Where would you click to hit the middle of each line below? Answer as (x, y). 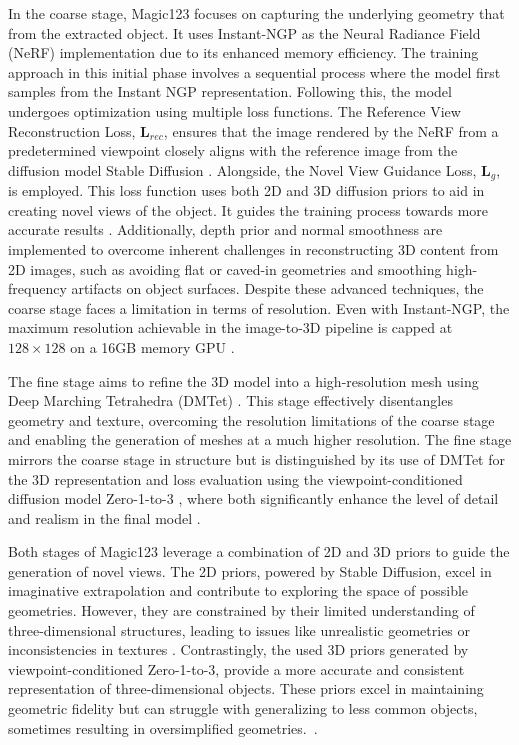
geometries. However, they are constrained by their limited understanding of (241, 610)
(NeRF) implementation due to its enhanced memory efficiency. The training (243, 52)
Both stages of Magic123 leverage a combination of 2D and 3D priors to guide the (259, 551)
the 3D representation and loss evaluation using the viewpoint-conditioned (235, 478)
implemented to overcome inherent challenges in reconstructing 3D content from (253, 248)
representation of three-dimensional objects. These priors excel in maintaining (246, 688)
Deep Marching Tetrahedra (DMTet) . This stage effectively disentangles (230, 400)
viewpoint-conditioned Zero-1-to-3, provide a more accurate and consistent (236, 668)
